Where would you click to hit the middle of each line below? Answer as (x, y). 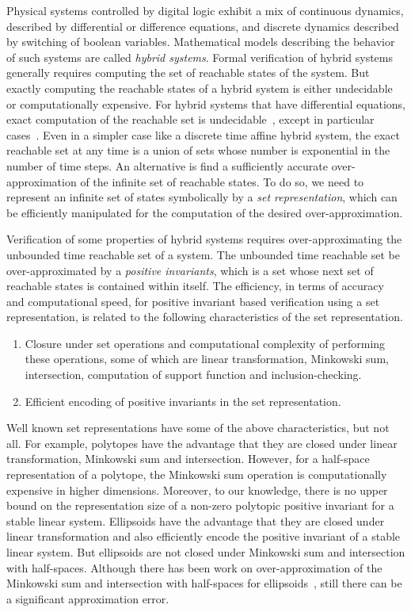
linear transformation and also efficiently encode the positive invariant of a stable (204, 536)
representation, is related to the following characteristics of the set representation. (205, 317)
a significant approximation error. (88, 598)
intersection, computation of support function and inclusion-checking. (193, 375)
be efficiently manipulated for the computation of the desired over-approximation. (205, 212)
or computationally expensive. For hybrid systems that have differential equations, (206, 103)
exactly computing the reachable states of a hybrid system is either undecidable (200, 88)
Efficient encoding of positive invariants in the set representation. (183, 401)
